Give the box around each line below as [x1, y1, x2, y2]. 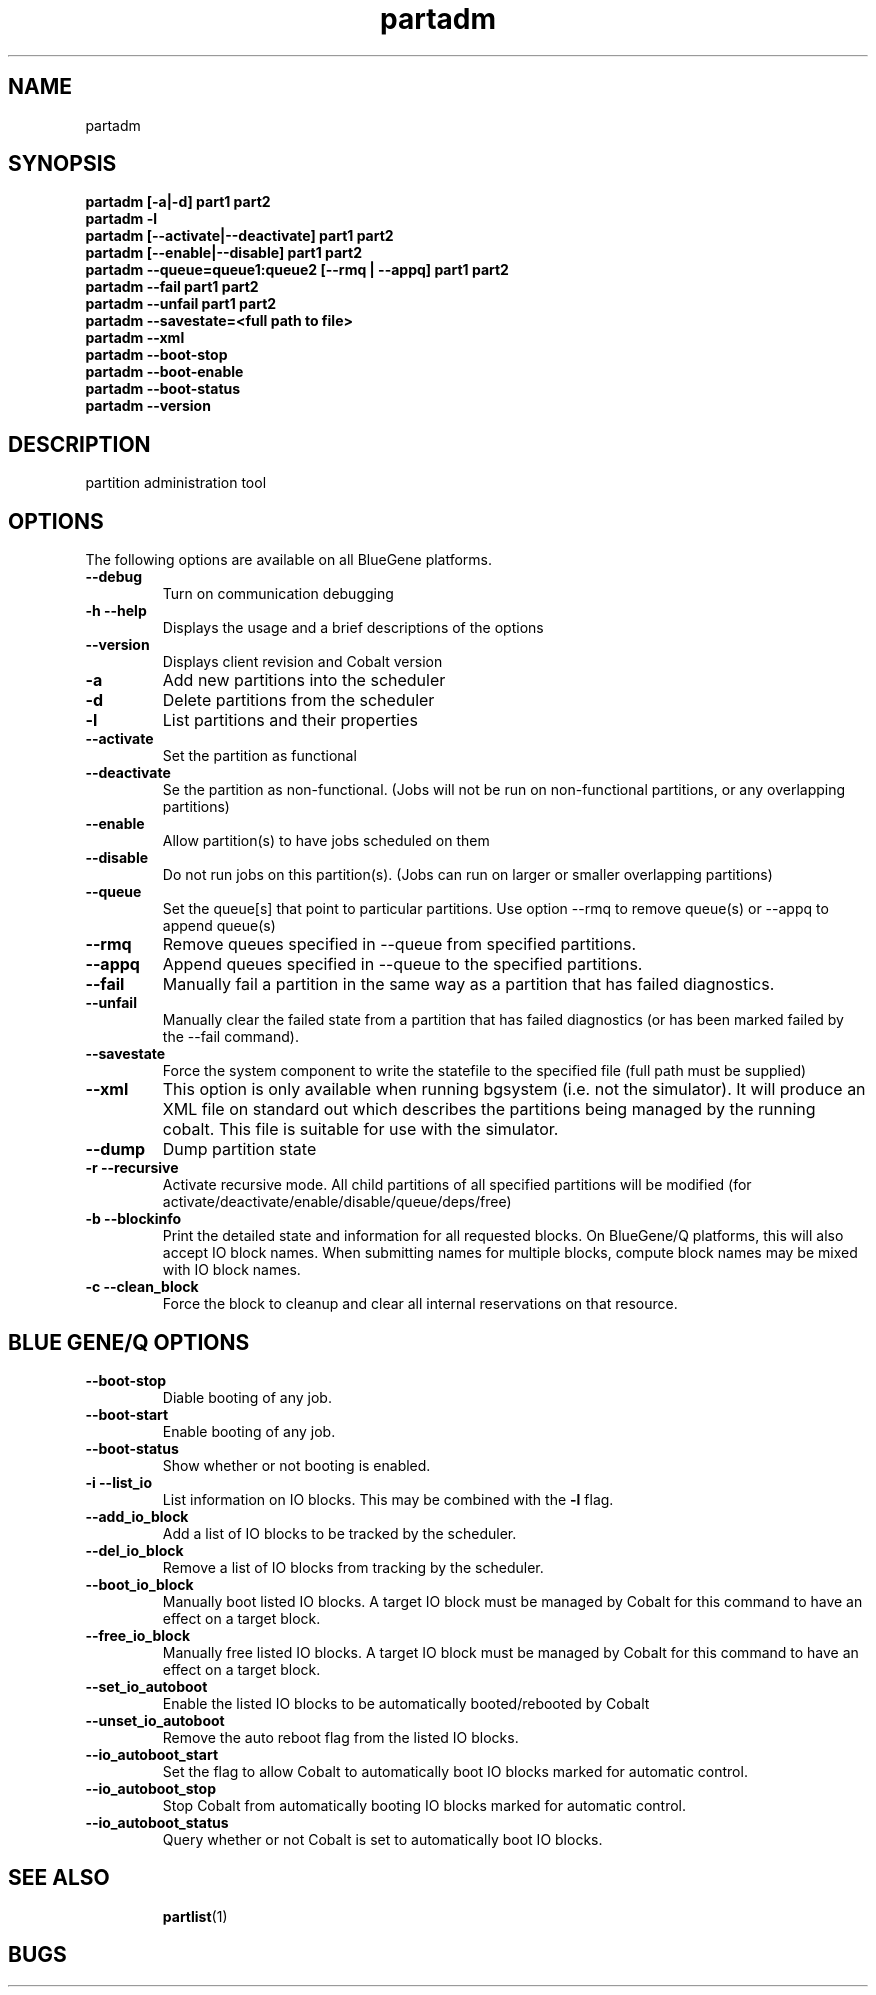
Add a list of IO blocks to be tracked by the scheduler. [162, 1524, 517, 1542]
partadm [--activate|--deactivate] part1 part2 [85, 227, 394, 245]
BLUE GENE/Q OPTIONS [8, 1329, 250, 1355]
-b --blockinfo [85, 1210, 182, 1228]
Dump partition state [162, 1139, 317, 1160]
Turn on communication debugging [162, 585, 394, 603]
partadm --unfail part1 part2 [85, 295, 277, 313]
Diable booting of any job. [162, 1388, 332, 1406]
